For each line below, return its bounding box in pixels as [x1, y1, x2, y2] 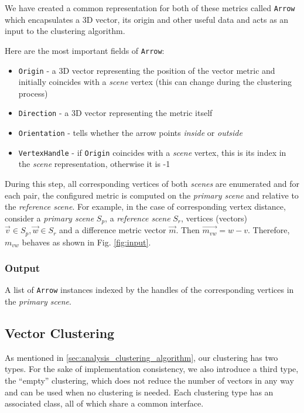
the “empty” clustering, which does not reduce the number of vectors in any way [5, 374, 294, 387]
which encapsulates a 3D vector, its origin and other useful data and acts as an [5, 13, 289, 25]
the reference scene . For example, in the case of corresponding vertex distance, [5, 200, 286, 213]
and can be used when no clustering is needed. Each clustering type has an [5, 385, 274, 398]
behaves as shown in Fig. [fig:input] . [22, 235, 151, 248]
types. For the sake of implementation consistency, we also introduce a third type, [5, 363, 299, 375]
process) [18, 87, 48, 99]
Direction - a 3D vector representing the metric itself [18, 107, 213, 119]
